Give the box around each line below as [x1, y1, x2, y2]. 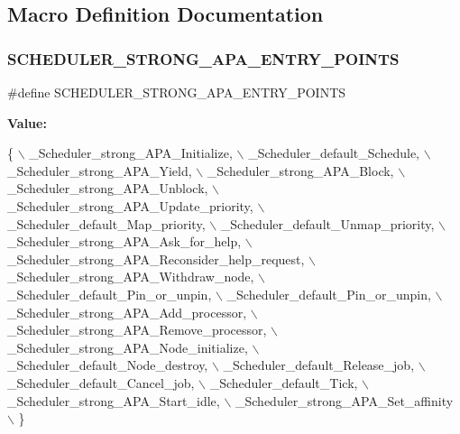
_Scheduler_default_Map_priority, [7, 214, 206, 233]
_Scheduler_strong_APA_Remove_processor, [7, 320, 267, 339]
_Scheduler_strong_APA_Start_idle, [7, 391, 220, 410]
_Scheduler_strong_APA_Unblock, [7, 179, 208, 198]
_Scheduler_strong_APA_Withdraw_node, [7, 267, 254, 286]
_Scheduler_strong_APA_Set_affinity [235, 391, 454, 410]
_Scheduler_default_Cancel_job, [7, 373, 195, 392]
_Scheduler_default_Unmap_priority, [220, 214, 435, 233]
